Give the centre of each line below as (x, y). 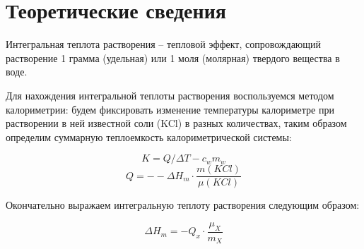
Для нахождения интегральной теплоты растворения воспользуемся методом (170, 95)
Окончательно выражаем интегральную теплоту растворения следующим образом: (183, 205)
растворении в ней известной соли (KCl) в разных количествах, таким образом (176, 123)
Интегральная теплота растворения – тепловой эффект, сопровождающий (164, 44)
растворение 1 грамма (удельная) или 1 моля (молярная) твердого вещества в (173, 57)
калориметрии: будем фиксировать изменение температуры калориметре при (170, 109)
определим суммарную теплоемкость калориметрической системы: (149, 136)
